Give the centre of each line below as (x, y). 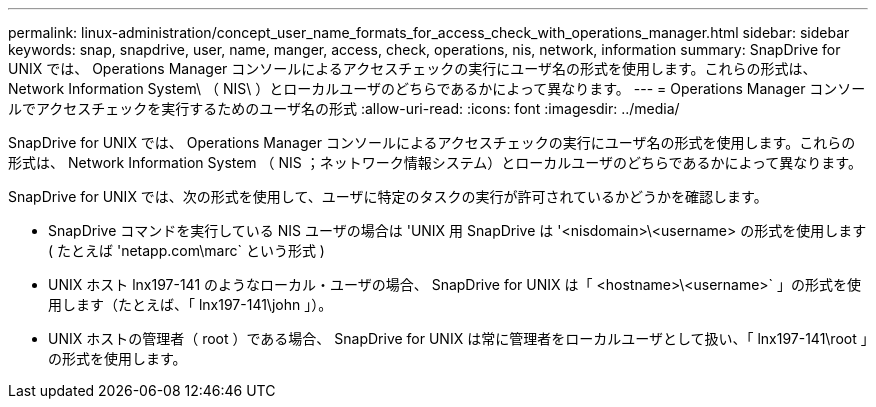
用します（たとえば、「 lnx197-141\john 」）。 (190, 304)
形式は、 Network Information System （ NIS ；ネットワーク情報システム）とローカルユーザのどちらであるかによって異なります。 (435, 162)
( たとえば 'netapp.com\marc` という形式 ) (186, 250)
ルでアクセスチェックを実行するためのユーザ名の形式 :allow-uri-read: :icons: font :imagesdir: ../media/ (344, 108)
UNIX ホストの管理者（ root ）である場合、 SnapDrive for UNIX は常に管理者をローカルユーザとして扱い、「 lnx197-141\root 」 (458, 338)
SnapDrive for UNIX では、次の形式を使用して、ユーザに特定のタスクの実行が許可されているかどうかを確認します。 (388, 196)
